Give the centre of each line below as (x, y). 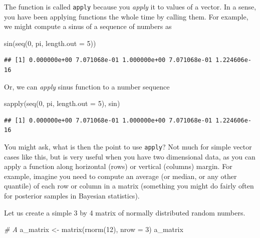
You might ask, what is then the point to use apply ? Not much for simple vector (128, 146)
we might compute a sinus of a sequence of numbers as (88, 26)
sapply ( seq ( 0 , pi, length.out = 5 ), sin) (62, 103)
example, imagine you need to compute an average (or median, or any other (120, 176)
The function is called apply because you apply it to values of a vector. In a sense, (130, 6)
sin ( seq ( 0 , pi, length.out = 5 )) (50, 43)
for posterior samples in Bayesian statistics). (72, 196)
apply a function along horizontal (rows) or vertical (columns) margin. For (118, 166)
